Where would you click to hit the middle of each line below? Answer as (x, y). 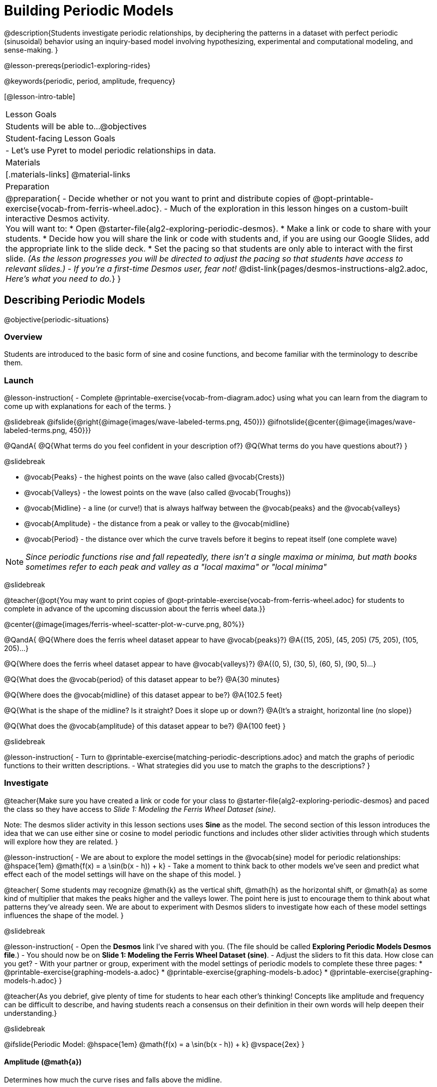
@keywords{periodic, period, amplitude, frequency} (90, 81)
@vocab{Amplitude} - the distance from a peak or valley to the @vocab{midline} (157, 524)
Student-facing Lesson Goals (61, 138)
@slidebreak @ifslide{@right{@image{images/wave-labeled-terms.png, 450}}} (135, 422)
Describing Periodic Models (75, 300)
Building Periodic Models (89, 11)
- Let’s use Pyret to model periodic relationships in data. (111, 150)
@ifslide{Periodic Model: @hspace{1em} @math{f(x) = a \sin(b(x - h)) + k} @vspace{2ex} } (154, 1044)
